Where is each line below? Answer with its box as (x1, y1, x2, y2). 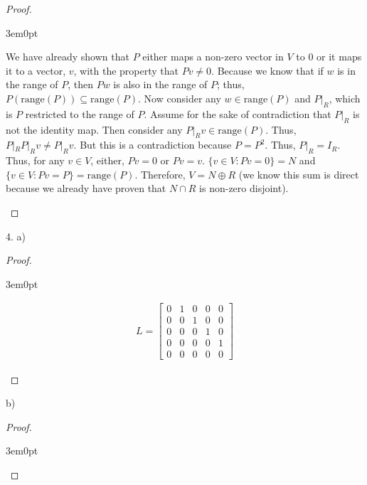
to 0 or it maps (296, 49, 362, 64)
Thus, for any (6, 153, 65, 168)
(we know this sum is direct (238, 166, 359, 181)
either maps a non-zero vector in (142, 49, 284, 64)
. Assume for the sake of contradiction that (144, 106, 331, 121)
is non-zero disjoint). (199, 181, 289, 196)
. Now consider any (138, 90, 221, 105)
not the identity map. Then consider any (6, 122, 183, 137)
